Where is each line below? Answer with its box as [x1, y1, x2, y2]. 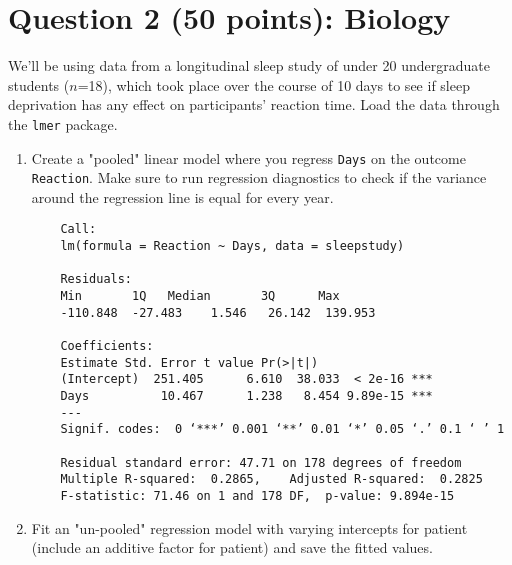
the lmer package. [8, 113, 118, 134]
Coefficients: [60, 339, 154, 354]
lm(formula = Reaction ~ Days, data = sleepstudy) [60, 239, 405, 254]
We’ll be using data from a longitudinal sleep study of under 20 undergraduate [8, 55, 490, 76]
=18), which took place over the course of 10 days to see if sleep [77, 74, 470, 95]
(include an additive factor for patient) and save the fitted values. [31, 537, 433, 558]
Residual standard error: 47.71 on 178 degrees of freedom [60, 455, 462, 470]
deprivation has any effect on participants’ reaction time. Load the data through [8, 94, 500, 115]
